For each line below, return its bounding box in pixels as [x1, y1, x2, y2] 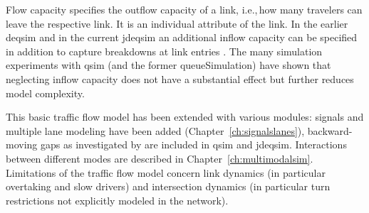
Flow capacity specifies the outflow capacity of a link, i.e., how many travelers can [6, 2, 363, 16]
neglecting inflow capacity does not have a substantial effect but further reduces [6, 71, 354, 86]
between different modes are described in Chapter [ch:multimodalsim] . [6, 151, 313, 165]
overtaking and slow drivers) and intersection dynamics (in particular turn [6, 179, 331, 194]
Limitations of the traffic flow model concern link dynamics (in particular [6, 165, 326, 180]
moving [6, 137, 38, 152]
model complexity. [6, 85, 85, 100]
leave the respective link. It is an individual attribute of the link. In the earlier [6, 16, 348, 31]
